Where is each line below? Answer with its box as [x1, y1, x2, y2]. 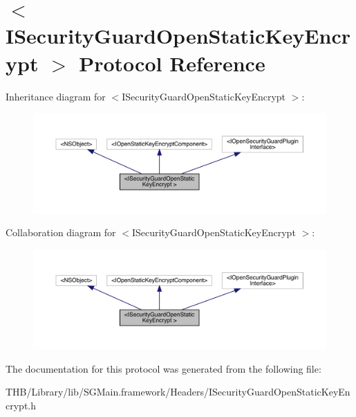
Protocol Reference [79, 48, 265, 77]
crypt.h [6, 398, 37, 413]
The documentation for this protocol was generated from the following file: [6, 361, 321, 375]
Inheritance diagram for [6, 89, 106, 103]
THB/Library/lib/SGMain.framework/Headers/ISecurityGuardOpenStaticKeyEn [6, 384, 350, 399]
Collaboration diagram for [6, 225, 116, 240]
